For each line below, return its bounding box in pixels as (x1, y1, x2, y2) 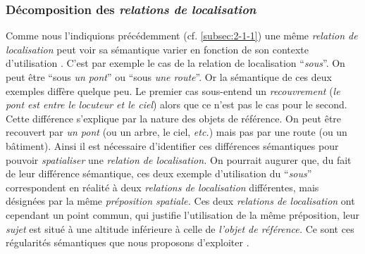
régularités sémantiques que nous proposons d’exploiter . (6, 235, 249, 250)
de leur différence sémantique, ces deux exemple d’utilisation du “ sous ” (6, 166, 312, 181)
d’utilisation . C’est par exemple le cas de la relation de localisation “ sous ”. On (6, 56, 345, 70)
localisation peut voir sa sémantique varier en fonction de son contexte (6, 42, 309, 56)
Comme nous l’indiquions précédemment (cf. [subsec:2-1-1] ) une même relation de (6, 28, 358, 43)
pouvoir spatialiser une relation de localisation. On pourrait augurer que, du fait (6, 152, 352, 167)
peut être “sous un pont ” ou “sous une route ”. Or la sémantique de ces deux (6, 70, 332, 84)
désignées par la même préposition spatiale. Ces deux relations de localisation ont (6, 193, 355, 208)
